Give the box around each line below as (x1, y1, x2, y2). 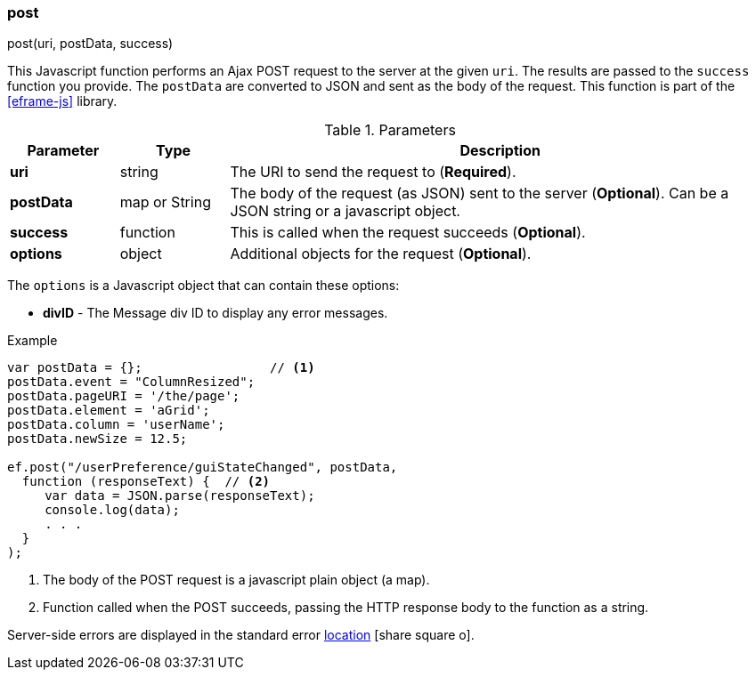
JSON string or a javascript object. (230, 202, 460, 221)
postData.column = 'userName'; (7, 417, 225, 432)
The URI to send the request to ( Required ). (230, 163, 516, 181)
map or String (119, 193, 211, 212)
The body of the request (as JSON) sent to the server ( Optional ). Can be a (230, 184, 729, 203)
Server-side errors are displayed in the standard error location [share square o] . (7, 627, 475, 643)
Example (7, 333, 58, 349)
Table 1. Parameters (324, 121, 456, 140)
